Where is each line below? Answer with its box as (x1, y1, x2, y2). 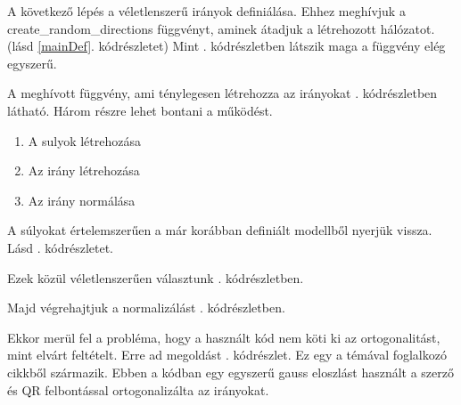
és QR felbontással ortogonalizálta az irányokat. (7, 380, 269, 399)
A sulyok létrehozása (28, 131, 141, 150)
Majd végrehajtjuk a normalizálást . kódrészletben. (7, 298, 285, 317)
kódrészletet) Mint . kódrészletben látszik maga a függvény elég (98, 36, 446, 55)
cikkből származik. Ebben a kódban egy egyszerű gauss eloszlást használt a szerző (7, 362, 454, 381)
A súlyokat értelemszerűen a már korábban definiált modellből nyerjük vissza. (7, 221, 432, 239)
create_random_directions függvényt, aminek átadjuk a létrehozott (7, 19, 377, 37)
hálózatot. (380, 19, 435, 37)
